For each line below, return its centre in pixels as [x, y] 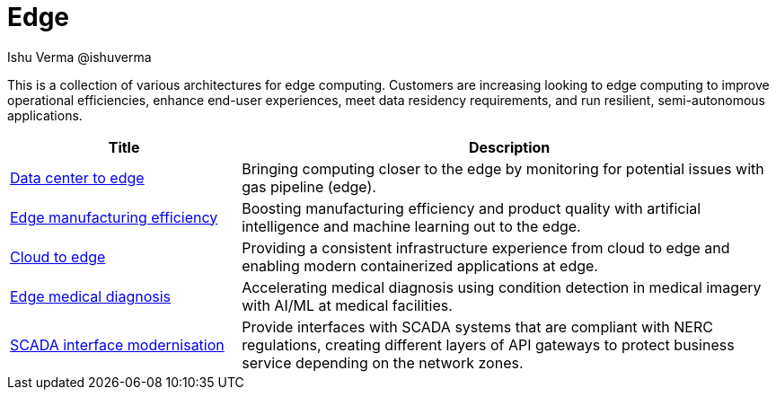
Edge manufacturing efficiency [114, 217]
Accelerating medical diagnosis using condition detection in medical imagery [502, 287]
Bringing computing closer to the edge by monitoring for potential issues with [503, 168]
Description [509, 147]
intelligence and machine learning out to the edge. [411, 226]
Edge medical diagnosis [91, 296]
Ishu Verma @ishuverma [79, 57]
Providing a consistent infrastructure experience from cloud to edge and [486, 247]
